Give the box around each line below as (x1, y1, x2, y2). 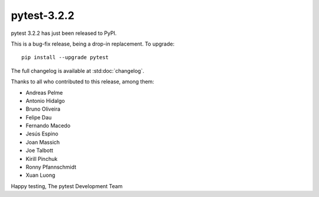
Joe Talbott (25, 147, 53, 154)
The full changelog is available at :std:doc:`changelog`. (11, 67, 145, 74)
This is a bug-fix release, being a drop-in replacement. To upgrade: (11, 40, 175, 47)
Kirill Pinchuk (25, 155, 58, 162)
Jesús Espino (25, 130, 58, 137)
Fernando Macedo (25, 122, 71, 130)
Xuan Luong (25, 172, 56, 179)
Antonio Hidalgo (25, 97, 65, 104)
